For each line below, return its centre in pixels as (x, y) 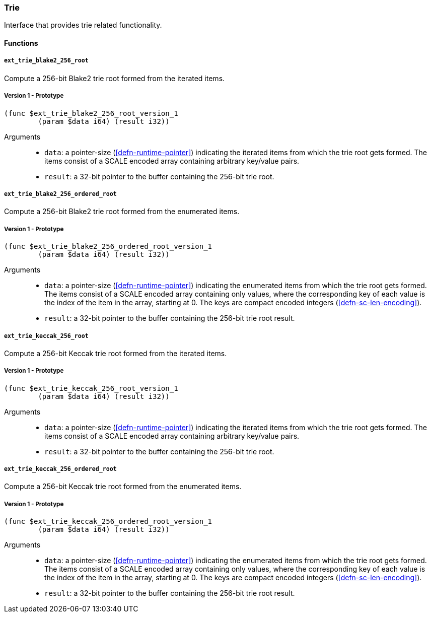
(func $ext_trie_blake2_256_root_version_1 (91, 113)
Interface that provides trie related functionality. (83, 25)
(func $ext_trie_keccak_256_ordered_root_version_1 (108, 522)
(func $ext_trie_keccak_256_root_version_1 (91, 388)
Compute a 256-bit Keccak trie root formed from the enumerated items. (123, 487)
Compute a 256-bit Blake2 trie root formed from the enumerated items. (122, 212)
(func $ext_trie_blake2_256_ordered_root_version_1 (108, 247)
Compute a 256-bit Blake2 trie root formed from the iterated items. (115, 78)
